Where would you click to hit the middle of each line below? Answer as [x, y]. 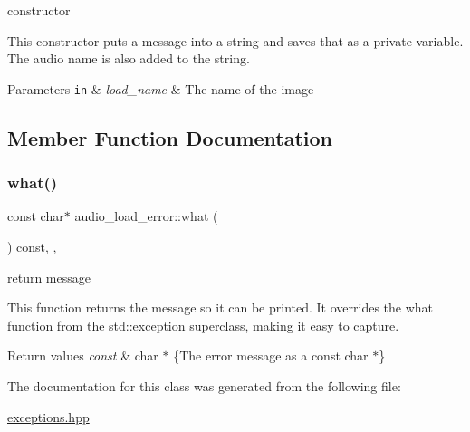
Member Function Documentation [170, 137]
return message [49, 277]
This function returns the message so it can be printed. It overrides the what [221, 307]
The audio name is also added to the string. [129, 58]
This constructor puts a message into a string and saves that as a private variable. [235, 40]
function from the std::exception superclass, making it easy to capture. [203, 325]
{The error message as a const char [271, 355]
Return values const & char [83, 355]
